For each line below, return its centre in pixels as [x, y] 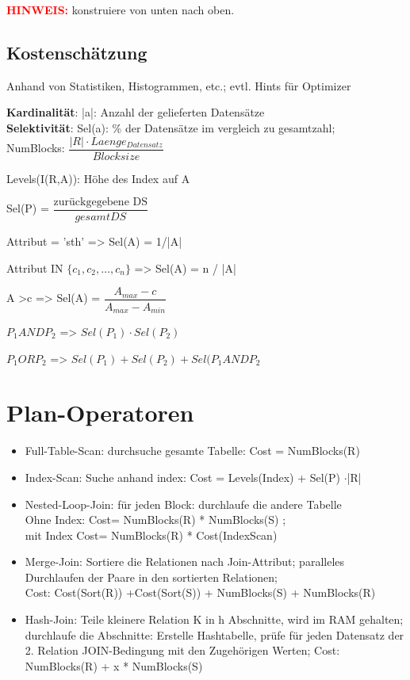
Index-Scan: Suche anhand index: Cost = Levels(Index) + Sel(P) [183, 477]
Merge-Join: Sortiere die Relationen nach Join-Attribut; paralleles [185, 562]
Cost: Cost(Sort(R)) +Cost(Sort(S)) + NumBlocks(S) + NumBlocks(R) [200, 592]
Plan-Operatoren [100, 413]
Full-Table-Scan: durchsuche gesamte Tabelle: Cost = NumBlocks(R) [192, 451]
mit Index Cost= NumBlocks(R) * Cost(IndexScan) [151, 535]
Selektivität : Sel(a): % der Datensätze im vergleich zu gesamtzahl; [171, 127]
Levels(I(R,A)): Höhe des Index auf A [98, 178]
